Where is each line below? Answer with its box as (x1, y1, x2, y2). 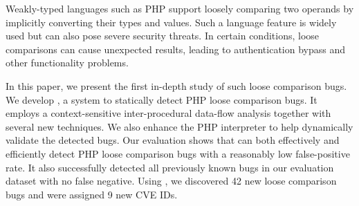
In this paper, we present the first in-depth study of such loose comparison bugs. (6, 78, 347, 93)
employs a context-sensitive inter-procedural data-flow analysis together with (6, 106, 331, 120)
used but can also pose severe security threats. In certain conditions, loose (6, 28, 320, 43)
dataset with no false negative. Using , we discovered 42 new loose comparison (6, 174, 337, 188)
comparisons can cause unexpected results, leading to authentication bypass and (6, 41, 346, 56)
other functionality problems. (6, 55, 129, 70)
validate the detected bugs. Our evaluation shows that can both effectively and (6, 133, 340, 147)
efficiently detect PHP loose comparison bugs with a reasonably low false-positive (6, 146, 350, 160)
